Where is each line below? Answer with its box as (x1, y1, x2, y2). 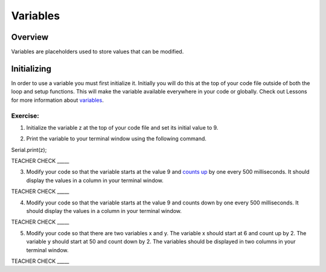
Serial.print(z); (11, 146, 47, 153)
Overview (11, 32, 49, 42)
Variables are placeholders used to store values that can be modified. (11, 48, 184, 55)
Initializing (11, 63, 51, 74)
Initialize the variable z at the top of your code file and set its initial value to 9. (26, 124, 219, 131)
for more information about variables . (11, 96, 104, 104)
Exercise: (11, 112, 39, 120)
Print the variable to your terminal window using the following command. (26, 135, 206, 142)
